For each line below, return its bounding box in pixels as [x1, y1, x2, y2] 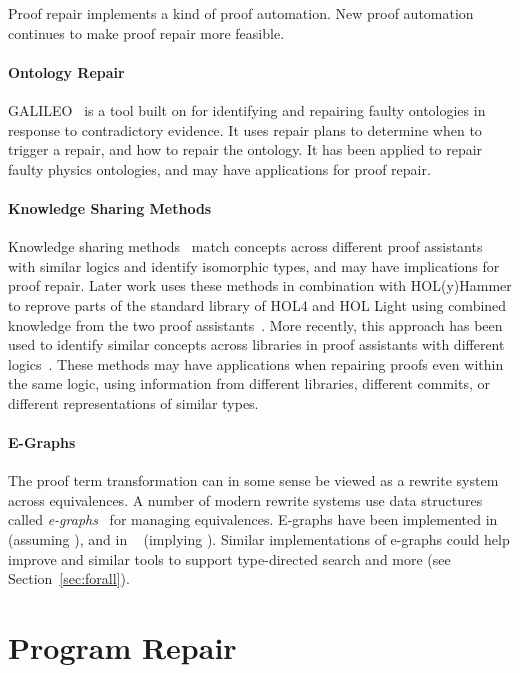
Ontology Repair [8, 61, 125, 82]
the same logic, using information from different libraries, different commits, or [8, 373, 491, 394]
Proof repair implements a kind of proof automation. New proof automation [8, 3, 474, 23]
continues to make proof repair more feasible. [8, 22, 285, 43]
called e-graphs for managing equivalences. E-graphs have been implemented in [8, 509, 498, 530]
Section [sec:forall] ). [8, 568, 130, 589]
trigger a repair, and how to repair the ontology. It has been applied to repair [8, 139, 483, 160]
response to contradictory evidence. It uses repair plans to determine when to [8, 119, 482, 140]
